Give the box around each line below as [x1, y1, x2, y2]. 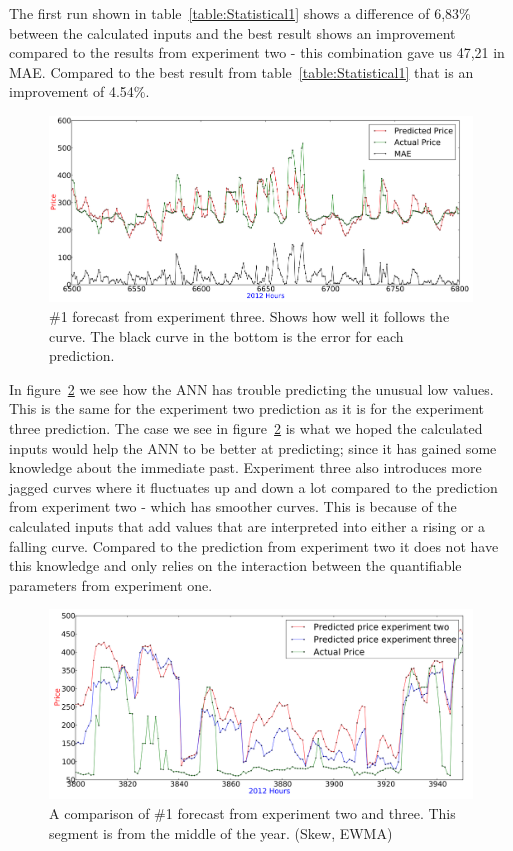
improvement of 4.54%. [9, 81, 150, 102]
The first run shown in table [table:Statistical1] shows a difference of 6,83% [9, 3, 471, 23]
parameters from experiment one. [9, 574, 213, 595]
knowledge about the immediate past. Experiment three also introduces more [9, 457, 482, 478]
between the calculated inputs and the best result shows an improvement [9, 22, 456, 43]
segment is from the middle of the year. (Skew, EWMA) [49, 822, 393, 843]
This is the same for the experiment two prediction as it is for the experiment [9, 398, 484, 419]
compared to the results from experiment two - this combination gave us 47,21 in [9, 42, 505, 63]
